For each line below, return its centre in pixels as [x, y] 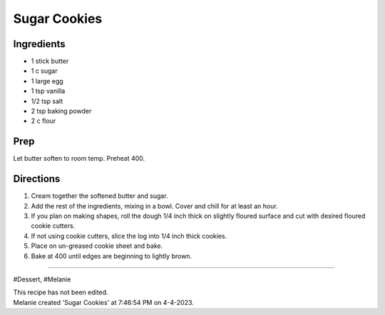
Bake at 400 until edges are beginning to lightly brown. [112, 256]
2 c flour [43, 121]
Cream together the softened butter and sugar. [99, 196]
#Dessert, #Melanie [42, 279]
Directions [37, 179]
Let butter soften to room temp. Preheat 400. [79, 159]
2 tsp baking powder [61, 111]
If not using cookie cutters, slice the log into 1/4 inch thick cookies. [129, 236]
